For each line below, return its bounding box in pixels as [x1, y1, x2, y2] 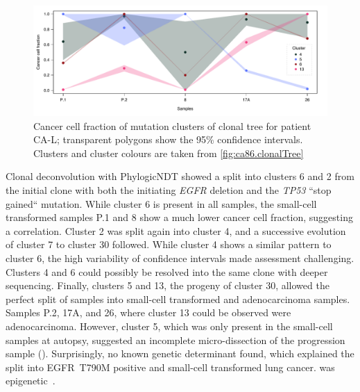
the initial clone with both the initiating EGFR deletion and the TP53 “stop [6, 182, 332, 197]
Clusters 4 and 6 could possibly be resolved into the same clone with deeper [6, 264, 328, 279]
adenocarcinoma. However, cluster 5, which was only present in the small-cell [6, 318, 333, 333]
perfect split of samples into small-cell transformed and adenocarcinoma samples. [6, 291, 350, 306]
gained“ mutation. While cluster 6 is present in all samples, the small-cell [6, 196, 317, 211]
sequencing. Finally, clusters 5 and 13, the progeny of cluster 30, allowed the [6, 278, 329, 293]
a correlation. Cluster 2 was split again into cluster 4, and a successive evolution [6, 223, 346, 238]
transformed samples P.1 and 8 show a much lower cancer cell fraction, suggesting [6, 210, 353, 224]
